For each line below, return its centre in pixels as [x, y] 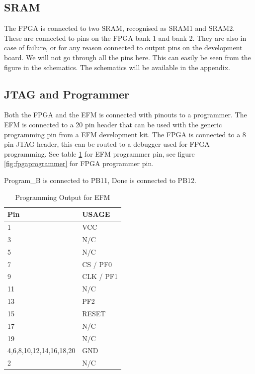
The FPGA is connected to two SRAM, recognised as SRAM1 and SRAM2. [120, 28]
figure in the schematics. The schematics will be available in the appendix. [117, 67]
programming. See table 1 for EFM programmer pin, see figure [99, 153]
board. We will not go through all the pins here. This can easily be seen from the [127, 57]
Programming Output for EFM [63, 197]
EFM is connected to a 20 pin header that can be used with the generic [113, 124]
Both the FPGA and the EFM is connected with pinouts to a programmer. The [126, 115]
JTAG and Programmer [67, 94]
